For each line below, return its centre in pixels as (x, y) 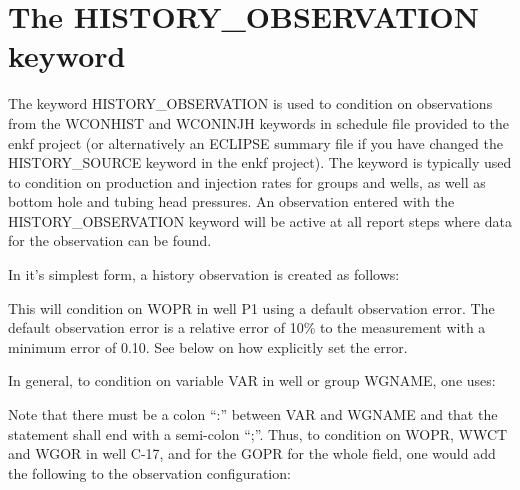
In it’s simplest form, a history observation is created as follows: (204, 274)
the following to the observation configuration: (149, 472)
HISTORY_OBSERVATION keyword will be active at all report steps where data (260, 220)
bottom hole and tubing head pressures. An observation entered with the (231, 201)
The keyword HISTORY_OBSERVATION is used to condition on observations (250, 103)
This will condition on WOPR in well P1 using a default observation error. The (251, 307)
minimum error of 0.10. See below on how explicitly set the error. (208, 346)
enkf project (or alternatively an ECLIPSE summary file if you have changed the (255, 142)
